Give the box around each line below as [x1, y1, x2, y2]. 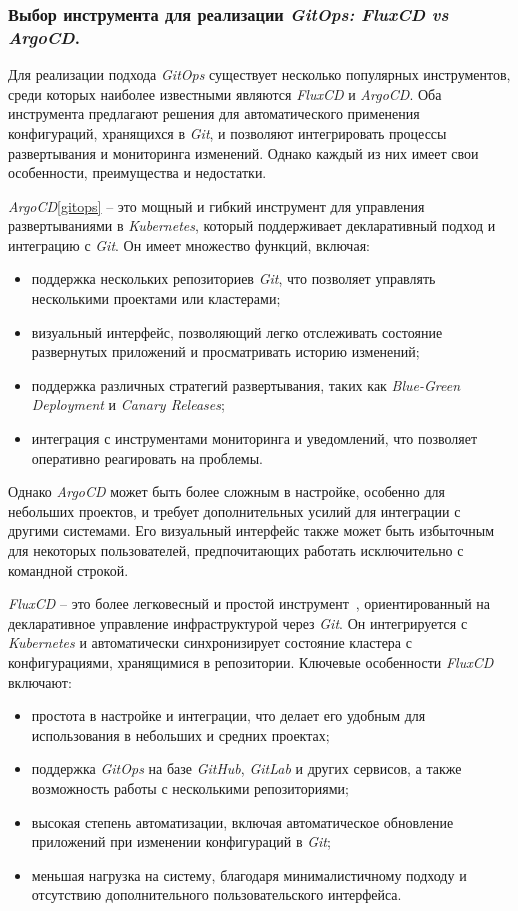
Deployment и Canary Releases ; [31, 394, 225, 415]
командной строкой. [8, 559, 129, 580]
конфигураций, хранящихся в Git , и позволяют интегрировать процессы [8, 122, 447, 143]
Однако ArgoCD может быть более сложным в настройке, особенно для [8, 481, 446, 502]
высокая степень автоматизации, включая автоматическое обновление [31, 811, 454, 832]
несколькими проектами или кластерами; [31, 288, 281, 309]
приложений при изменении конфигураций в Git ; [31, 831, 331, 852]
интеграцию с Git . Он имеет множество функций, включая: [8, 234, 370, 255]
